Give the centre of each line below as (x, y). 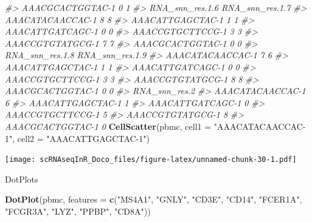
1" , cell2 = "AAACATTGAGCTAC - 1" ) (78, 138)
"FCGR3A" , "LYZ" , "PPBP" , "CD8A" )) (78, 211)
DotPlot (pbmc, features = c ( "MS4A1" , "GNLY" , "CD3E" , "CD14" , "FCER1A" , (154, 199)
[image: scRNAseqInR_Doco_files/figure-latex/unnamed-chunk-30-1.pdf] (151, 160)
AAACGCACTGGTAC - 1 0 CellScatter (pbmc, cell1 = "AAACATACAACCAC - (155, 126)
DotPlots (22, 179)
